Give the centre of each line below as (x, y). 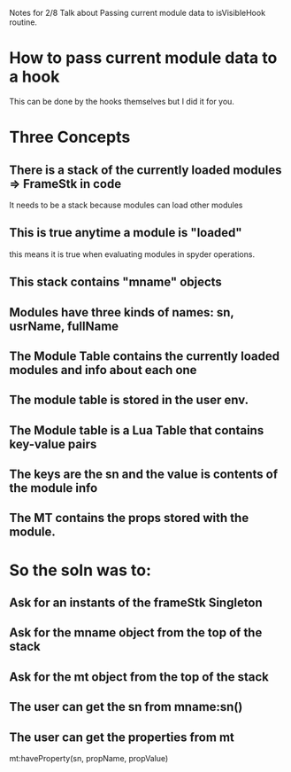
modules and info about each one (103, 370)
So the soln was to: (80, 570)
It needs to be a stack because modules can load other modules (126, 205)
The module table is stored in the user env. (129, 400)
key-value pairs (53, 444)
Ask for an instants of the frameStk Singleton (136, 603)
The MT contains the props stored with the (129, 518)
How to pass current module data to (143, 58)
